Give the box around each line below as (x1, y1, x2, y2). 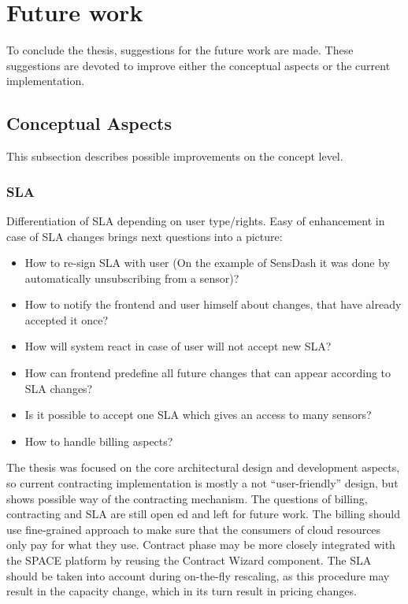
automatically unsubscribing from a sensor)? (24, 269, 239, 286)
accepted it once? (24, 311, 109, 328)
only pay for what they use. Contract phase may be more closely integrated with (6, 536, 395, 553)
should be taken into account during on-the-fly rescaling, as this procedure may (6, 567, 390, 584)
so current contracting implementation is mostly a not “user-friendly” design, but (6, 475, 399, 491)
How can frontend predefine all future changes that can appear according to (24, 365, 391, 381)
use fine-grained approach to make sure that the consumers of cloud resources (6, 521, 381, 537)
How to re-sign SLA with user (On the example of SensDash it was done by (24, 254, 390, 271)
